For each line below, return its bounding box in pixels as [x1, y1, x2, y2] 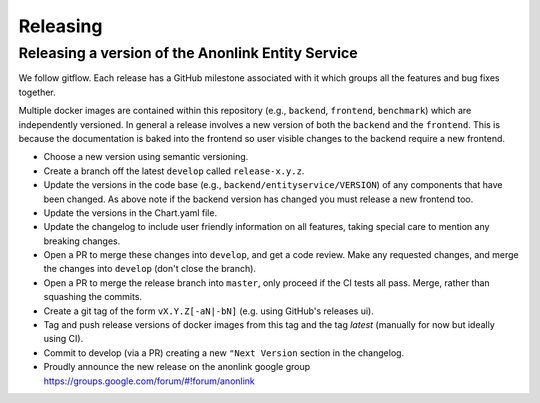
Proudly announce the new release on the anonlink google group [43, 361, 311, 373]
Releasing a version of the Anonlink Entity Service [18, 44, 358, 62]
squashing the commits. [43, 291, 143, 303]
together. [18, 86, 57, 98]
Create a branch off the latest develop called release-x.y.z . [43, 165, 305, 177]
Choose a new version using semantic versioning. [43, 151, 249, 163]
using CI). [43, 333, 84, 345]
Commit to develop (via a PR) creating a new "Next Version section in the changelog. [43, 346, 405, 359]
